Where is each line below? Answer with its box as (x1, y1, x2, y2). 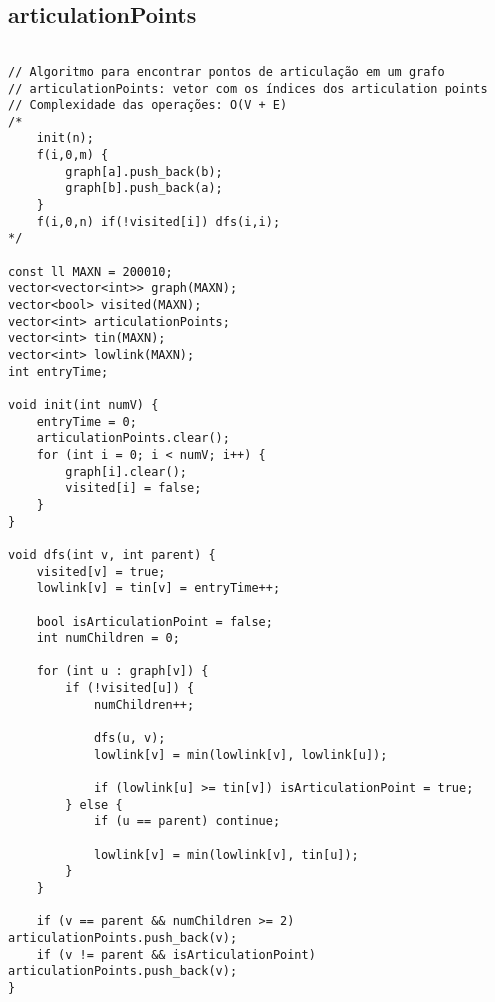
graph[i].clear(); (65, 464, 187, 479)
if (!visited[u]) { (65, 681, 195, 696)
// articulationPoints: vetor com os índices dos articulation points (8, 81, 488, 96)
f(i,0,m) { (36, 148, 109, 163)
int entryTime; (8, 364, 109, 379)
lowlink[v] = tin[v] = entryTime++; (36, 581, 281, 596)
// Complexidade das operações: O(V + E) (8, 98, 288, 113)
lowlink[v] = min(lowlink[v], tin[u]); (93, 847, 359, 862)
